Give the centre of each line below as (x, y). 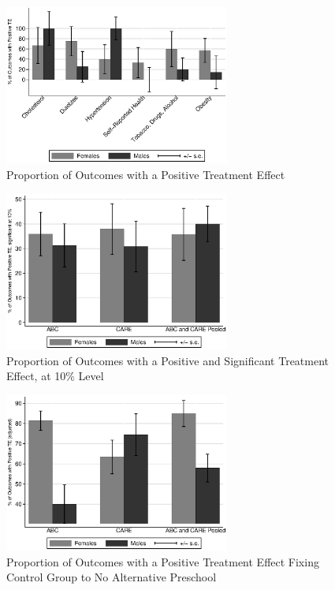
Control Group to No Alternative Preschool (112, 577)
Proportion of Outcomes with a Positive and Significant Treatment (168, 360)
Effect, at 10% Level (55, 376)
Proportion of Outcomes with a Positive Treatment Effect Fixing (163, 561)
